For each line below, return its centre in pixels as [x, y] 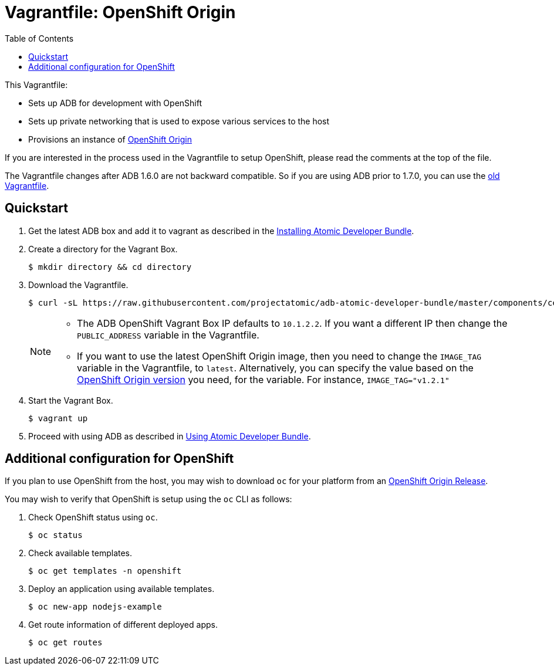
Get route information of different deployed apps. [123, 625]
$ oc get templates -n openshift [105, 571]
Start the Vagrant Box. [71, 400]
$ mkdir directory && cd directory [110, 267]
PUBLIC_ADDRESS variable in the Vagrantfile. [168, 335]
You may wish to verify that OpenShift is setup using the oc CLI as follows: [148, 499]
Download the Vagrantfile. [78, 285]
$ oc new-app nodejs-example [95, 607]
